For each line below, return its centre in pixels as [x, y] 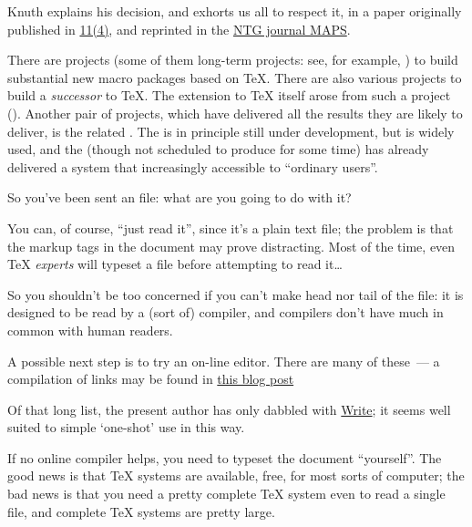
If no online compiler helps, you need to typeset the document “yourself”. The [225, 457]
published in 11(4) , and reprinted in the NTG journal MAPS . [179, 29]
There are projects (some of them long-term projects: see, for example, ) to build [233, 60]
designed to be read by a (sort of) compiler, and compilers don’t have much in [226, 312]
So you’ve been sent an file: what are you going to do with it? [180, 197]
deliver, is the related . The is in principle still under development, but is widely [231, 131]
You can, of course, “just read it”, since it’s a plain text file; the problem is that [231, 227]
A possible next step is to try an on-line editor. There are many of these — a [224, 361]
